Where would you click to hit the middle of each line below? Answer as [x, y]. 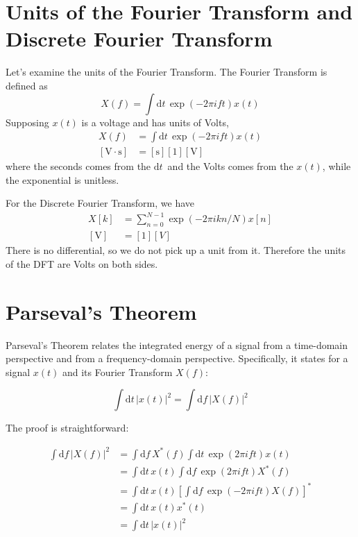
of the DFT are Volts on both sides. [82, 263]
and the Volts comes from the [230, 166]
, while [336, 166]
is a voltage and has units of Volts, [155, 122]
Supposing [27, 122]
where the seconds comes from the [78, 166]
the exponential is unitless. [62, 179]
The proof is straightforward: [67, 428]
